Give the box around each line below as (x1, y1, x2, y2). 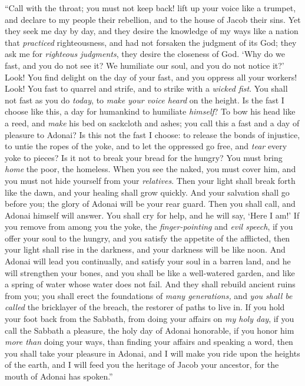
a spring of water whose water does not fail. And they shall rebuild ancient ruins (5, 278, 296, 290)
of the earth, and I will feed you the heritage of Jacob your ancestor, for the (5, 358, 279, 371)
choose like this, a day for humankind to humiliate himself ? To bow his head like (5, 105, 296, 118)
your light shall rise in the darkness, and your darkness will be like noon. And (5, 243, 286, 256)
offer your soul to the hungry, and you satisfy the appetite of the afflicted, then (5, 231, 290, 244)
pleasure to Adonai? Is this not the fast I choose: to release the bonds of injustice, (5, 128, 300, 140)
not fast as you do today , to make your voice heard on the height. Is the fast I (5, 93, 284, 106)
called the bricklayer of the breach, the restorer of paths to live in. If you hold (5, 301, 285, 313)
